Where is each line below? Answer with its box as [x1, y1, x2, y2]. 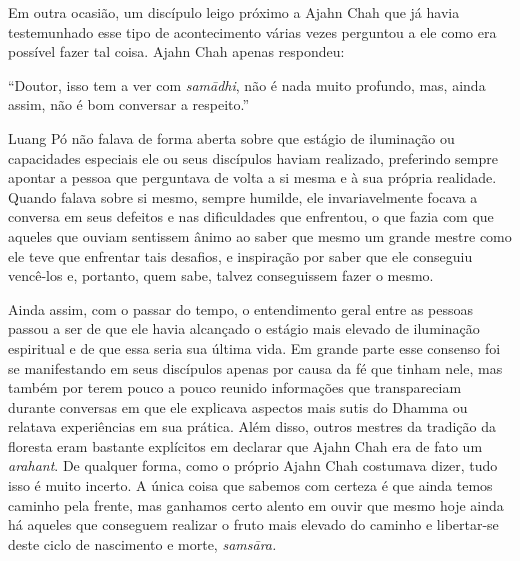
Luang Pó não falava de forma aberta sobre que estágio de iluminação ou [8, 127, 455, 148]
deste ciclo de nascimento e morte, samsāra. [8, 533, 277, 554]
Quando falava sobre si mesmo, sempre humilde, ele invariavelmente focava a [8, 186, 478, 207]
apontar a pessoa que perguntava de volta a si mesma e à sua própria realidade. [8, 167, 497, 188]
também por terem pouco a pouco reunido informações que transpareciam [8, 377, 462, 398]
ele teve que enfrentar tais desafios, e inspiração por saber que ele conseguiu [8, 245, 473, 266]
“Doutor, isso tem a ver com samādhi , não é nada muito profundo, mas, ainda [8, 74, 486, 95]
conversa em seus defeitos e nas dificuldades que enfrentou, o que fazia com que [8, 206, 494, 227]
